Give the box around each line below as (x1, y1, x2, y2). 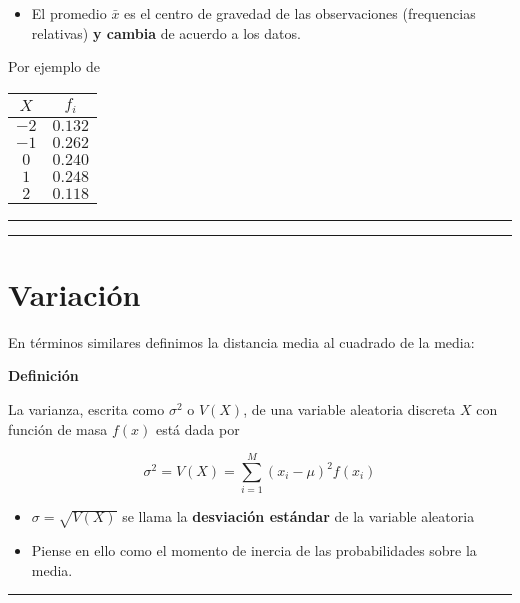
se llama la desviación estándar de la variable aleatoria (122, 506, 475, 527)
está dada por (155, 418, 240, 439)
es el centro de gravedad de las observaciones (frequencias (124, 3, 476, 23)
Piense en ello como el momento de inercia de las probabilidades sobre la (31, 540, 477, 561)
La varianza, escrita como (8, 399, 165, 420)
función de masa (8, 418, 108, 439)
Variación (8, 273, 141, 314)
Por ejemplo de (8, 56, 101, 77)
